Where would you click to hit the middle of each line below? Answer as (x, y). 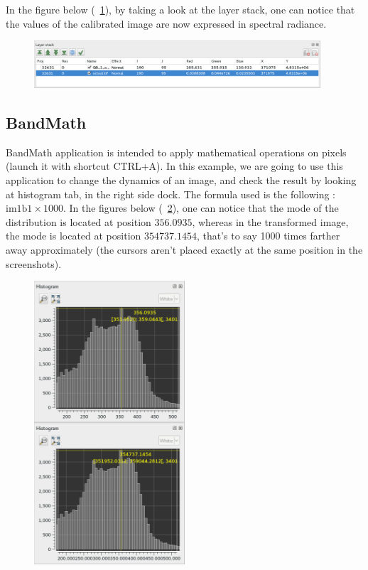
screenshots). (34, 263)
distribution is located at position (79, 221)
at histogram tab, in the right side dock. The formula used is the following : (171, 194)
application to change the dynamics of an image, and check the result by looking (181, 180)
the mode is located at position (74, 236)
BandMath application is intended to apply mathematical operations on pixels (176, 152)
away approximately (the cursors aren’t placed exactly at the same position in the (184, 249)
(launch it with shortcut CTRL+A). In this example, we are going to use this (174, 166)
